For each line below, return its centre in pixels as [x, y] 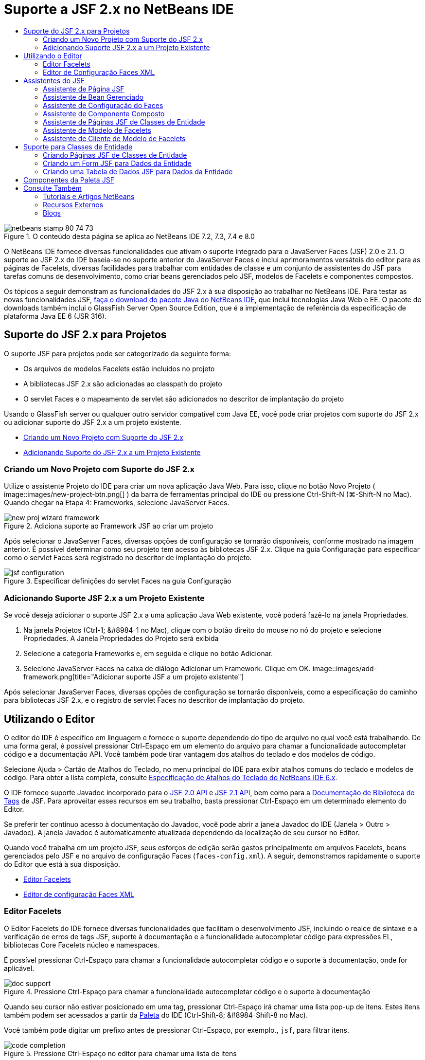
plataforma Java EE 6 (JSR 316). [55, 316]
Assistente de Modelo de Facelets [97, 130]
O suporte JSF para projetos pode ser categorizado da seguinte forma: [117, 353]
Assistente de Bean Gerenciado [93, 97]
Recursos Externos [73, 204]
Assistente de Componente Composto [104, 113]
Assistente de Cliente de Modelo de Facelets [114, 138]
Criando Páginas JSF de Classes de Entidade [115, 155]
